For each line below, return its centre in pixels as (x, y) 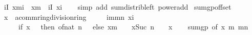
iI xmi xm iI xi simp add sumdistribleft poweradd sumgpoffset (118, 7)
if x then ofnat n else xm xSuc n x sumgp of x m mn (133, 27)
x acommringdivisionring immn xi (69, 16)
